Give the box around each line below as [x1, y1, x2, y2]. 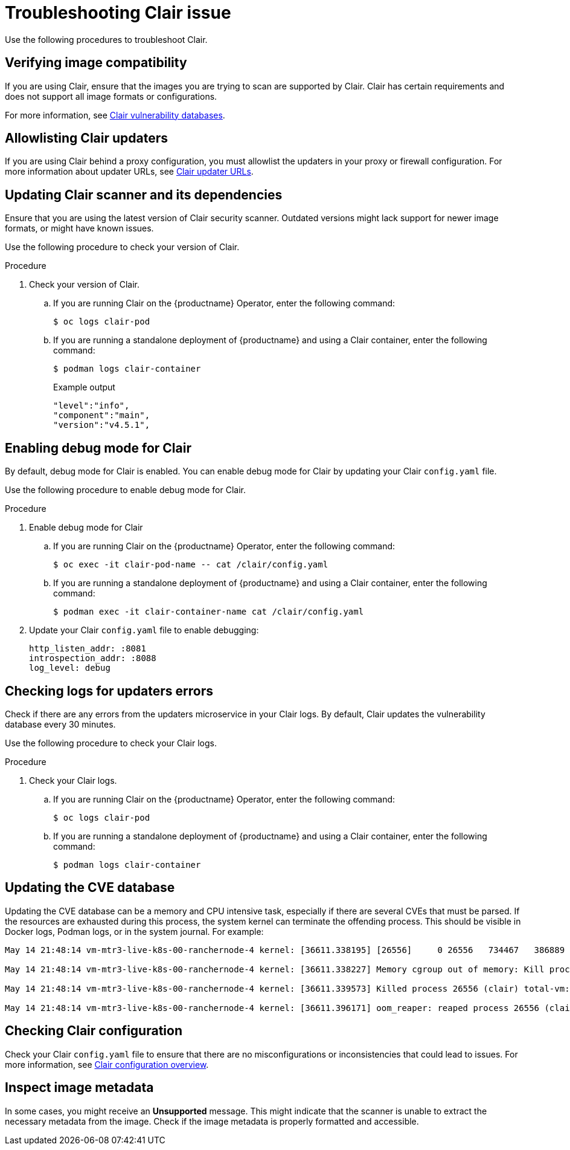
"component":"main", [53, 410, 150, 421]
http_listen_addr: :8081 [29, 644, 146, 654]
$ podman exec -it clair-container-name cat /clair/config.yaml [53, 607, 364, 617]
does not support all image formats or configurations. [5, 91, 217, 102]
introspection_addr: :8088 [29, 653, 156, 664]
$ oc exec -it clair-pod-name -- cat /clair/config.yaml [53, 560, 328, 570]
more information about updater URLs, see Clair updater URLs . [5, 166, 254, 177]
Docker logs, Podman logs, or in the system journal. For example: [5, 926, 264, 937]
